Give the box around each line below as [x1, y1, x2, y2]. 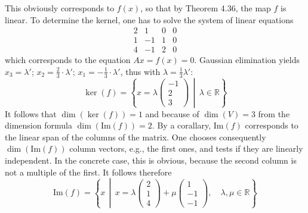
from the [258, 107, 290, 120]
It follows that [5, 107, 57, 120]
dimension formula [5, 119, 72, 131]
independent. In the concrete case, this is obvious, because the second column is [5, 154, 297, 167]
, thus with [120, 65, 161, 77]
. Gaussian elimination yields [194, 54, 300, 66]
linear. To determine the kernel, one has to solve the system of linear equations [5, 13, 294, 26]
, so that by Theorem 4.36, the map [140, 2, 271, 14]
